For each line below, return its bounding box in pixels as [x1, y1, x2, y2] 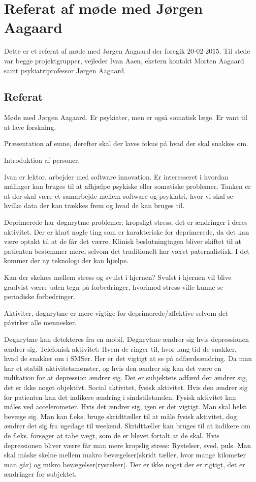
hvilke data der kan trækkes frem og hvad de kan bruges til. [4, 200, 185, 211]
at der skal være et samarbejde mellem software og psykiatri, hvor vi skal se [4, 190, 233, 201]
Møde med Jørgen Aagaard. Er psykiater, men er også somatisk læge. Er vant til [4, 112, 248, 122]
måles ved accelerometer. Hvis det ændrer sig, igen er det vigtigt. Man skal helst [4, 401, 247, 412]
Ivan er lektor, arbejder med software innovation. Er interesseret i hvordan [4, 171, 228, 181]
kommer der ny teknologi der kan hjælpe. [4, 255, 128, 266]
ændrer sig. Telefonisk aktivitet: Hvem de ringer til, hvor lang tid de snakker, [4, 343, 237, 354]
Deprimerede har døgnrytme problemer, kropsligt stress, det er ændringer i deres [4, 217, 248, 227]
